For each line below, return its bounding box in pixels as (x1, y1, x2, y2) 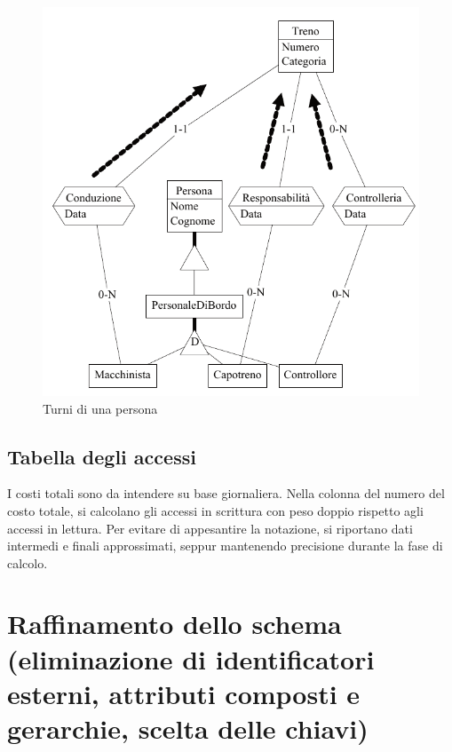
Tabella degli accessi (7, 442, 196, 470)
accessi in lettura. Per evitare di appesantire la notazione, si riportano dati (7, 518, 413, 537)
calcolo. (7, 553, 48, 572)
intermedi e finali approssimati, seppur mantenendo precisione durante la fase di (7, 536, 443, 555)
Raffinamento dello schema (7, 606, 342, 642)
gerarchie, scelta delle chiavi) (7, 710, 369, 747)
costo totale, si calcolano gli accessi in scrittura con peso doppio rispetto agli (7, 501, 424, 519)
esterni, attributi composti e (7, 675, 361, 711)
